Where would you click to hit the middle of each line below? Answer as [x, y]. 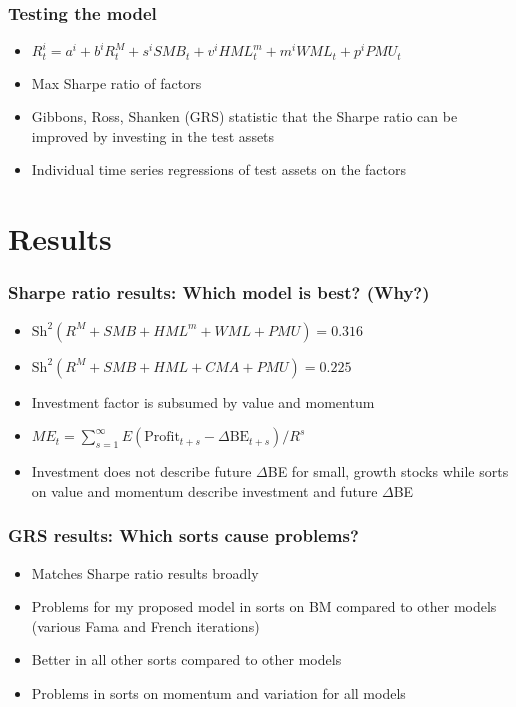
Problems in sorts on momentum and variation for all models [218, 693]
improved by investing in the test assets [153, 135]
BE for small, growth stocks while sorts [388, 471]
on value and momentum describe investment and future [204, 490]
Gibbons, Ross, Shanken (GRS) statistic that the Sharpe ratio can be [244, 116]
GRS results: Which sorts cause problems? [183, 535]
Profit [162, 437]
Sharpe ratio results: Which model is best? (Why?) [219, 292]
